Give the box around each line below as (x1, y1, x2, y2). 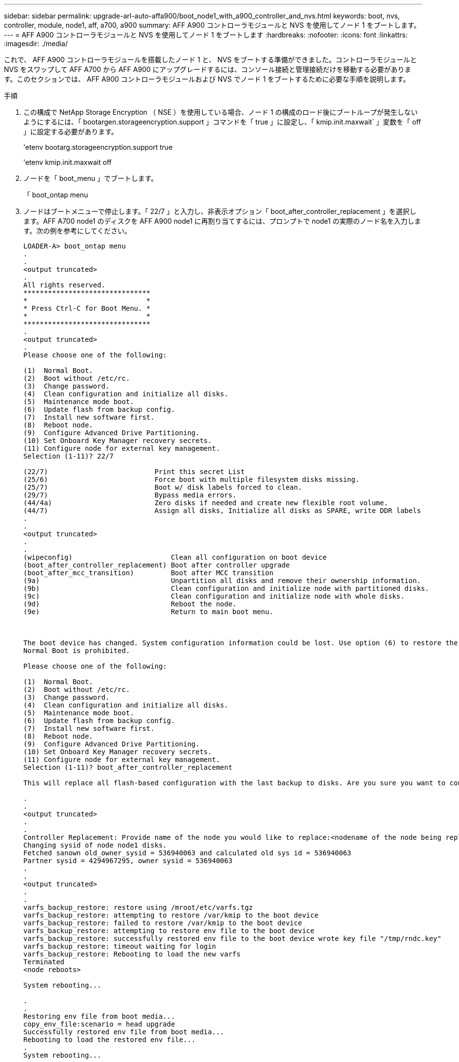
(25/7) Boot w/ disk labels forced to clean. (23, 483, 302, 491)
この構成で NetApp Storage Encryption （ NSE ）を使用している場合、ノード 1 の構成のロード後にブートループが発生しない (23, 108, 418, 116)
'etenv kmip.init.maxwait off (23, 158, 112, 166)
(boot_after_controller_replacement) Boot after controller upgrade (23, 561, 290, 569)
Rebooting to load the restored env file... (23, 1036, 196, 1044)
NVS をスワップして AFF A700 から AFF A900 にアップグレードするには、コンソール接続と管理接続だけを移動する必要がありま (4, 65, 411, 73)
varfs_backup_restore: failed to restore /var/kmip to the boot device (23, 919, 302, 927)
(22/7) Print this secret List (23, 468, 245, 476)
